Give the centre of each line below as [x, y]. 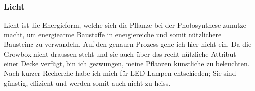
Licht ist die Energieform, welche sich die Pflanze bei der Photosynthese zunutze [125, 25]
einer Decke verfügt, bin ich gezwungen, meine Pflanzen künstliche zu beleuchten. [127, 63]
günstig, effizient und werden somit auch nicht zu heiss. [87, 82]
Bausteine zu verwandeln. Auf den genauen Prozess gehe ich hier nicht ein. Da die [128, 44]
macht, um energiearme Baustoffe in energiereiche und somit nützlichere [113, 34]
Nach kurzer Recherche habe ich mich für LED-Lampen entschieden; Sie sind [120, 73]
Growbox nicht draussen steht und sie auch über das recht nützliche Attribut [120, 54]
